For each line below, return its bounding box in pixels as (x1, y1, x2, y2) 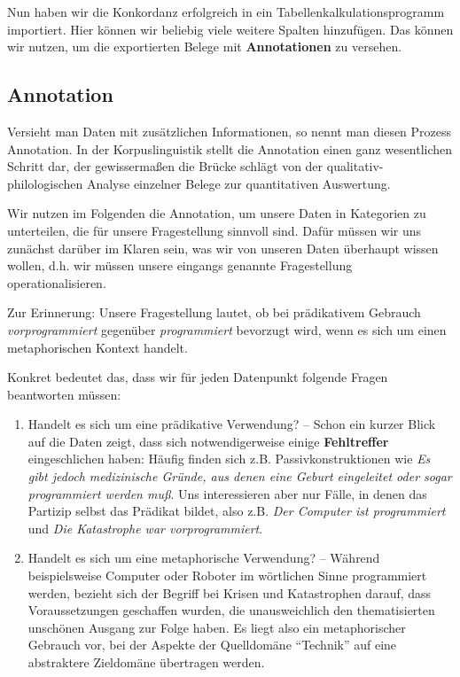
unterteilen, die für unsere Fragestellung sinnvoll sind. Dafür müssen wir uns (7, 221, 422, 239)
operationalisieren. (7, 273, 106, 292)
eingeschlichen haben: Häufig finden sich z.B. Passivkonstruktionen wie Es (27, 449, 431, 468)
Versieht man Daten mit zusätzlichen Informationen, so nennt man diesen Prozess (7, 121, 452, 140)
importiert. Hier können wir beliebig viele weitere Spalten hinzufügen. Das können (7, 19, 454, 38)
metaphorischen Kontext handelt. (7, 338, 188, 356)
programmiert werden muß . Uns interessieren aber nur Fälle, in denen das (27, 484, 427, 502)
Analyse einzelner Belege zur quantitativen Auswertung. (86, 174, 391, 192)
